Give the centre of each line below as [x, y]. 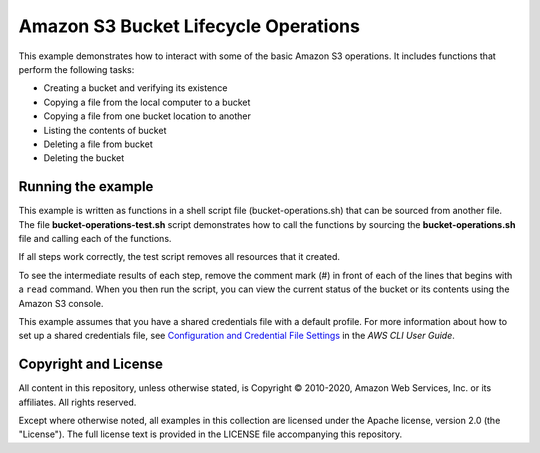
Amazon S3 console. [61, 303]
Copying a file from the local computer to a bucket [147, 102]
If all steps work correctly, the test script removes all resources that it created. [179, 257]
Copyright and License [91, 364]
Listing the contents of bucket [105, 130]
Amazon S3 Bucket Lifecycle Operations [189, 26]
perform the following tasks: [76, 69]
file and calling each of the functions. [95, 238]
